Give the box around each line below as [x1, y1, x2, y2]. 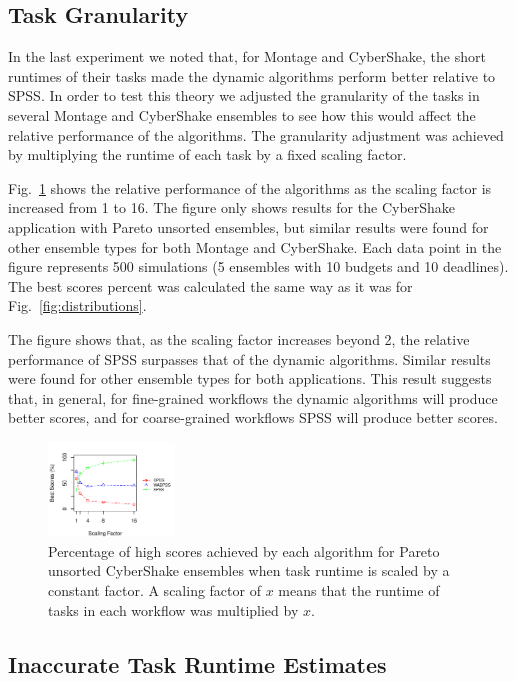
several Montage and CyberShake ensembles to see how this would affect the [8, 104, 476, 125]
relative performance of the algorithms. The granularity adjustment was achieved [8, 124, 504, 145]
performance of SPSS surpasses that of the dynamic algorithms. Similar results [8, 348, 491, 369]
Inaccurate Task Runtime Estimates [8, 648, 387, 679]
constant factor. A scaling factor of [48, 580, 261, 601]
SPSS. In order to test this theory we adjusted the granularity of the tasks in [8, 85, 480, 106]
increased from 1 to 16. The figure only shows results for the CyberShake [8, 197, 456, 218]
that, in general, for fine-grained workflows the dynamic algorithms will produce [8, 387, 498, 408]
